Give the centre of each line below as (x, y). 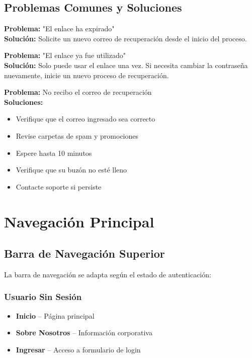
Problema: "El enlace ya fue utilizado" (65, 55)
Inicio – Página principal (55, 315)
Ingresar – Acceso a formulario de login (78, 349)
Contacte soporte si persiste (59, 186)
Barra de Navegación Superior (85, 253)
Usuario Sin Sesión (43, 297)
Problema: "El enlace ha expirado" (59, 28)
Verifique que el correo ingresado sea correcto (86, 119)
